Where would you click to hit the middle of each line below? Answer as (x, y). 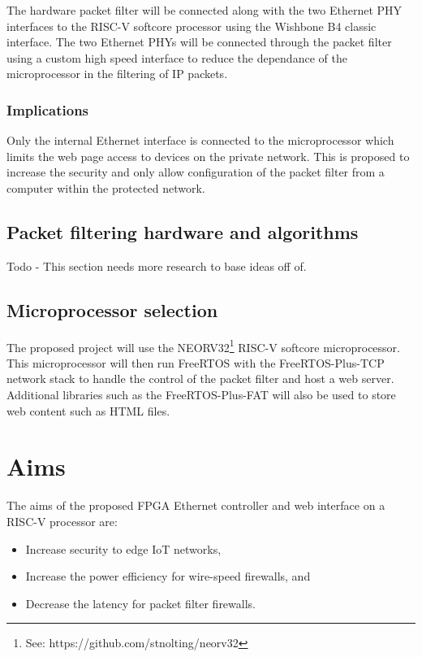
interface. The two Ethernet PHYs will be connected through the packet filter (199, 42)
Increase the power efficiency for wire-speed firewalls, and (168, 576)
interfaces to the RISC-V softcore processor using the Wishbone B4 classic (192, 26)
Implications (48, 109)
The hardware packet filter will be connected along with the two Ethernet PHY (205, 10)
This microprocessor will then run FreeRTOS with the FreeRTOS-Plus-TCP (196, 362)
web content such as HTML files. (88, 410)
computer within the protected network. (106, 187)
